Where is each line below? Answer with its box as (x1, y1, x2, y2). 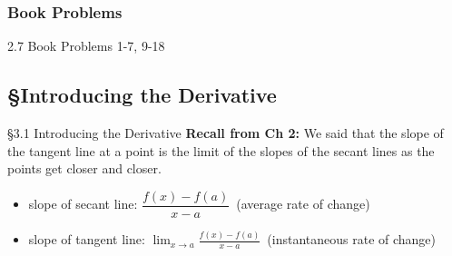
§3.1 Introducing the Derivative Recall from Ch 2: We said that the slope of (7, 123, 444, 143)
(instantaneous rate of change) (267, 230, 437, 249)
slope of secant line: (28, 194, 138, 213)
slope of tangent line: (28, 230, 145, 249)
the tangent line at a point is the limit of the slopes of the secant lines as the (7, 141, 435, 160)
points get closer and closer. (7, 159, 162, 178)
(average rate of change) (236, 194, 370, 213)
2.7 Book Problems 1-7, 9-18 (7, 36, 165, 55)
